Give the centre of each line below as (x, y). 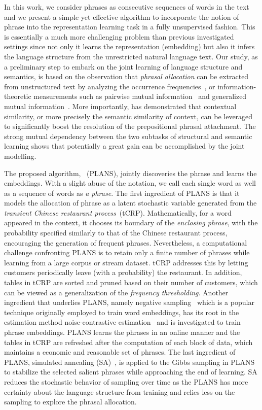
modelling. (20, 156)
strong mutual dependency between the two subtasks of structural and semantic (128, 136)
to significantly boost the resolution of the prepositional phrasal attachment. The (130, 126)
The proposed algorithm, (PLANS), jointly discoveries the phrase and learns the (130, 173)
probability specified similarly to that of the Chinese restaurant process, (116, 233)
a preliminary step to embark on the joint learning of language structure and (123, 66)
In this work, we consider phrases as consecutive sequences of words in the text (127, 7)
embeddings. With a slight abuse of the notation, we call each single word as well (130, 183)
